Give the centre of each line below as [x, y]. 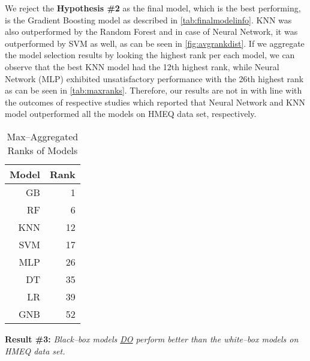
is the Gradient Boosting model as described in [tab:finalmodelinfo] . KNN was [148, 19]
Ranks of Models [43, 150]
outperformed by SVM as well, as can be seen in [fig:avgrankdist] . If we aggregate [155, 43]
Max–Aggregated [43, 136]
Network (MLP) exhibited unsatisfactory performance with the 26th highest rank [154, 78]
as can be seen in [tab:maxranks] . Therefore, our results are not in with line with [154, 90]
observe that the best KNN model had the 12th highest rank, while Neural [142, 66]
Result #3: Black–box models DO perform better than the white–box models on [152, 339]
